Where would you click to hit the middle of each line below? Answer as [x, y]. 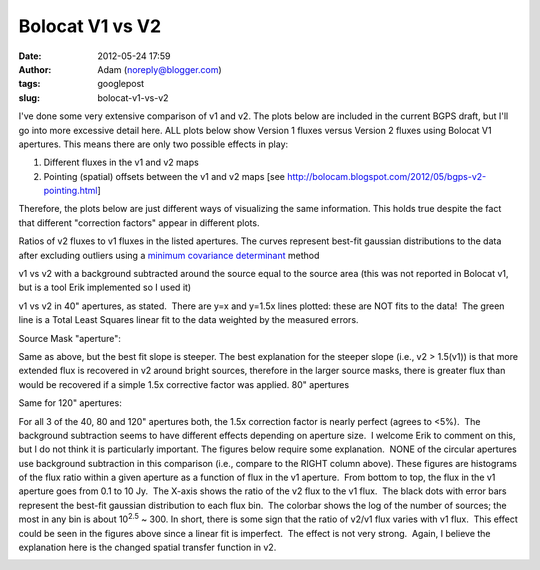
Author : [35, 69]
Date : [30, 56]
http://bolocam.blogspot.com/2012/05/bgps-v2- [386, 176]
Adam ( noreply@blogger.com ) [159, 69]
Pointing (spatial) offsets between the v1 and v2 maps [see [164, 176]
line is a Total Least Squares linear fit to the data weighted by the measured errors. [188, 320]
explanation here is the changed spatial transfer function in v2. [147, 547]
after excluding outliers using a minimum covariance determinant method [169, 255]
